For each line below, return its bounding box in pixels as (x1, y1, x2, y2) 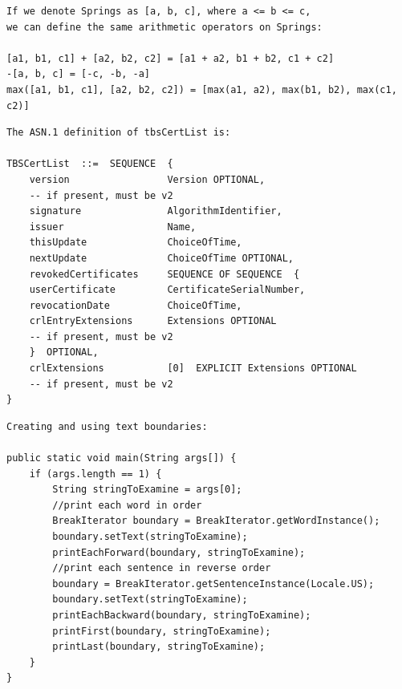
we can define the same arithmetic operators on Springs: (6, 21, 323, 33)
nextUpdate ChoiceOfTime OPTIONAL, (29, 252, 294, 264)
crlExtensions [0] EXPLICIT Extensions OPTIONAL (29, 363, 357, 375)
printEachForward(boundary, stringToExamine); (52, 546, 306, 558)
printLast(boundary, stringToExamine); (52, 641, 266, 653)
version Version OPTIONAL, (29, 173, 266, 185)
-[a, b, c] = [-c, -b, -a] (6, 68, 150, 80)
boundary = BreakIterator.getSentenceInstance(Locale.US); (52, 578, 375, 590)
